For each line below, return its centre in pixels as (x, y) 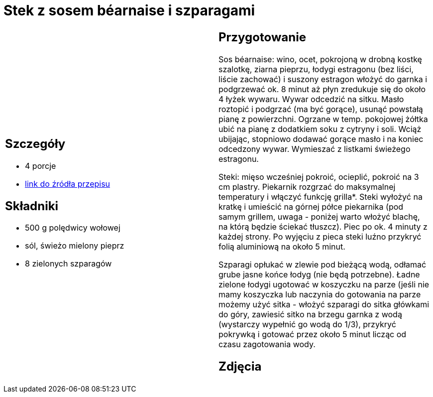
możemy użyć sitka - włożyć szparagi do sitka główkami (324, 304)
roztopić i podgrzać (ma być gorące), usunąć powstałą (321, 109)
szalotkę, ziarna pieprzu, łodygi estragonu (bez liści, (316, 69)
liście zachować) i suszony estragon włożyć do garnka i (323, 79)
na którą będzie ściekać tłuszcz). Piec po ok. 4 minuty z (323, 226)
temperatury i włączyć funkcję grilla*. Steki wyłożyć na (321, 197)
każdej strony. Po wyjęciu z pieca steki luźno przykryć (320, 236)
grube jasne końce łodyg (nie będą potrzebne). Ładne (319, 274)
